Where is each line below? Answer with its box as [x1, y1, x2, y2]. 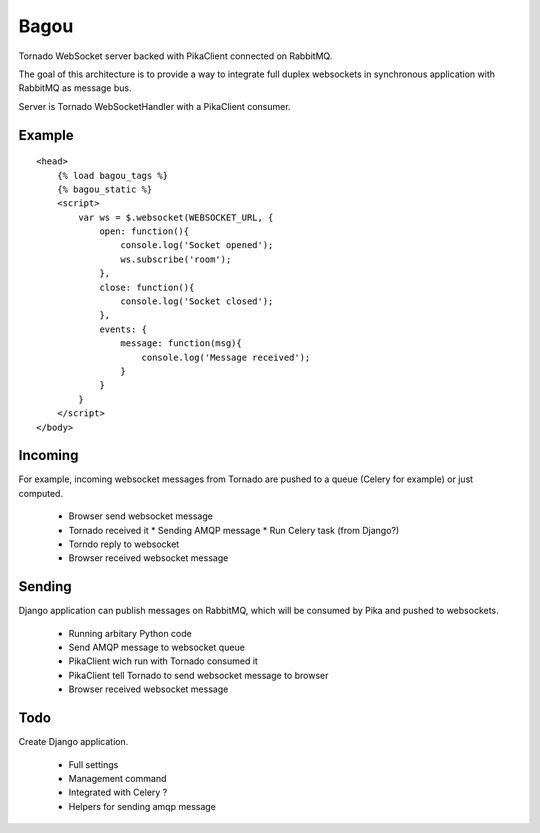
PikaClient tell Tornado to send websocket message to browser [68, 669, 329, 681]
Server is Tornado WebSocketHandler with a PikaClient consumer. [18, 100, 291, 112]
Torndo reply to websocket [68, 538, 180, 550]
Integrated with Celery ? [68, 786, 168, 799]
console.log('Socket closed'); [120, 296, 274, 307]
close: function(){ [99, 281, 195, 293]
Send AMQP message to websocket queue [68, 641, 245, 654]
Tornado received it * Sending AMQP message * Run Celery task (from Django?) [68, 524, 400, 536]
